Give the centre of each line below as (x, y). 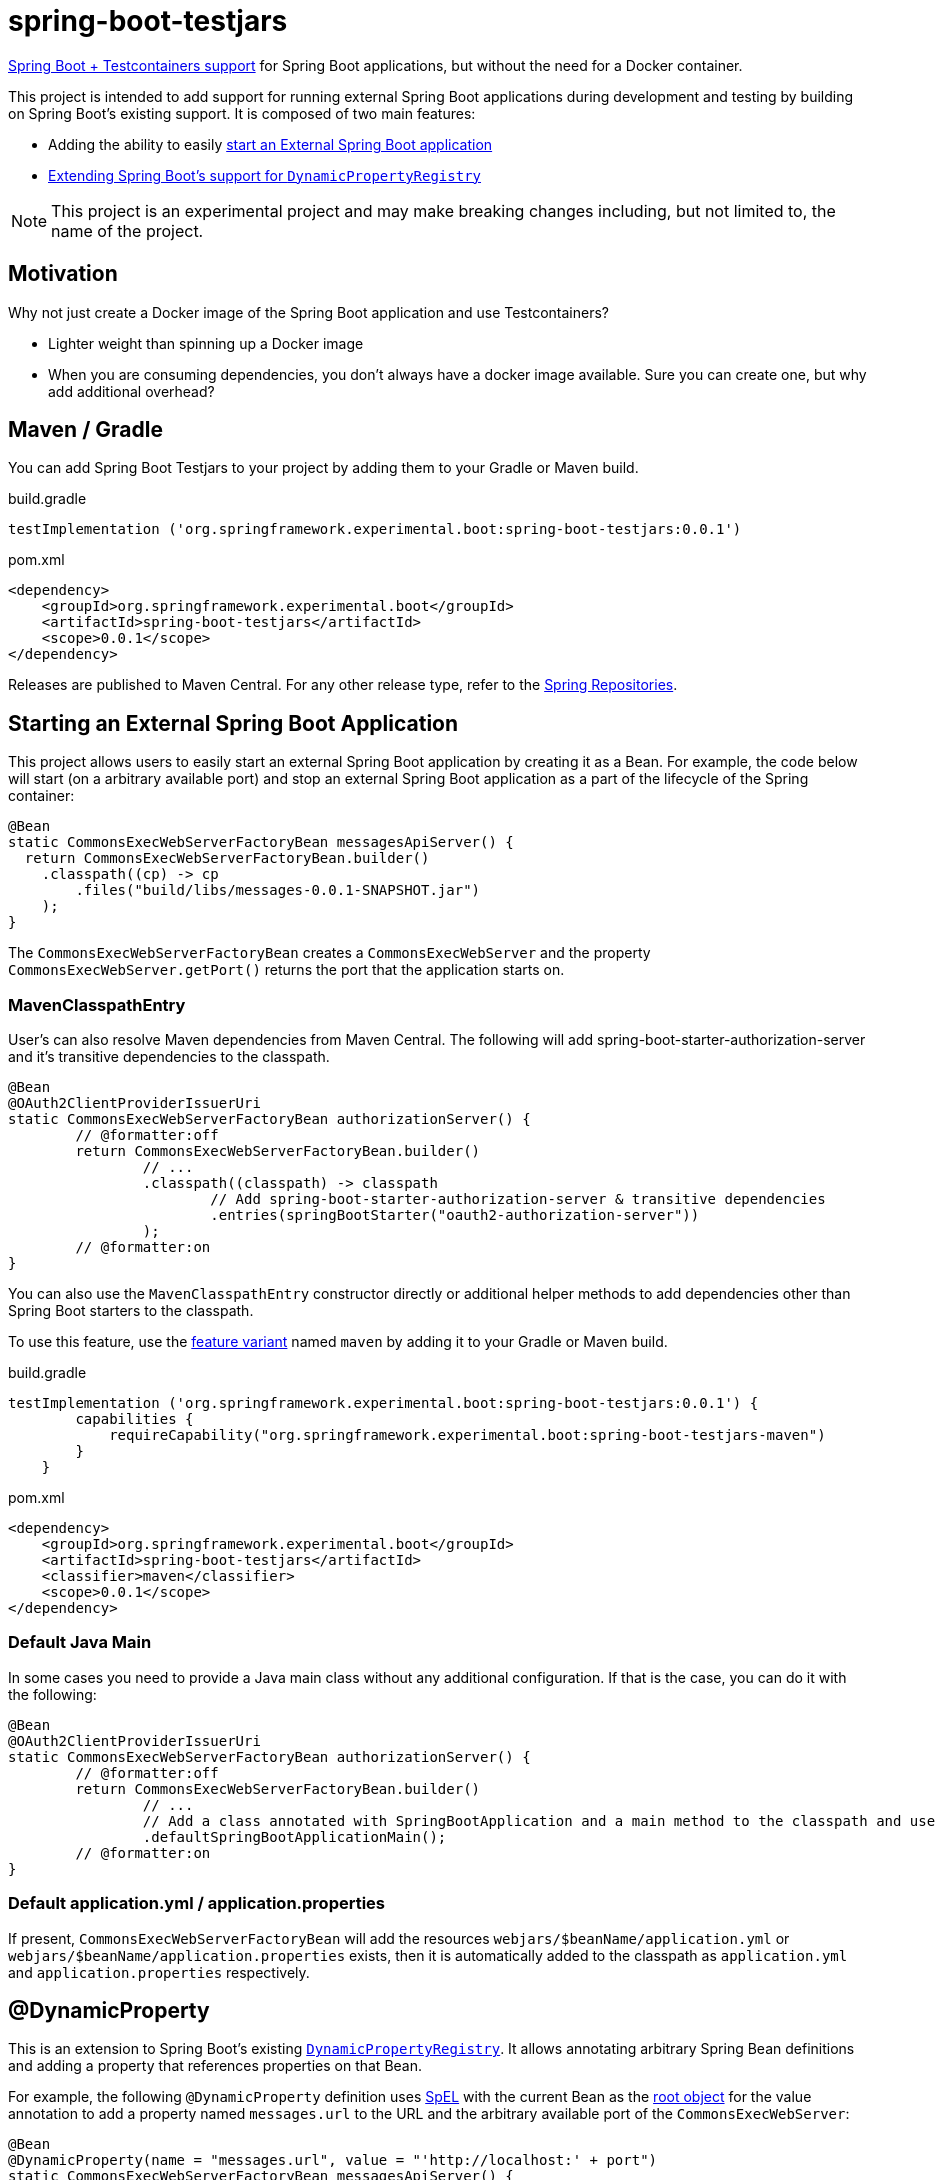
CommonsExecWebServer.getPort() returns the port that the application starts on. (286, 970)
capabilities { (134, 1419)
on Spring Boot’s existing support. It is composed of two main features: (242, 113)
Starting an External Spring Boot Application (233, 723)
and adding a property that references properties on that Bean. (215, 2066)
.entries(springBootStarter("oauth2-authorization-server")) (455, 1215)
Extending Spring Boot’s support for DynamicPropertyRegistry (265, 175)
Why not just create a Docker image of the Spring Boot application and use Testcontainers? (309, 312)
